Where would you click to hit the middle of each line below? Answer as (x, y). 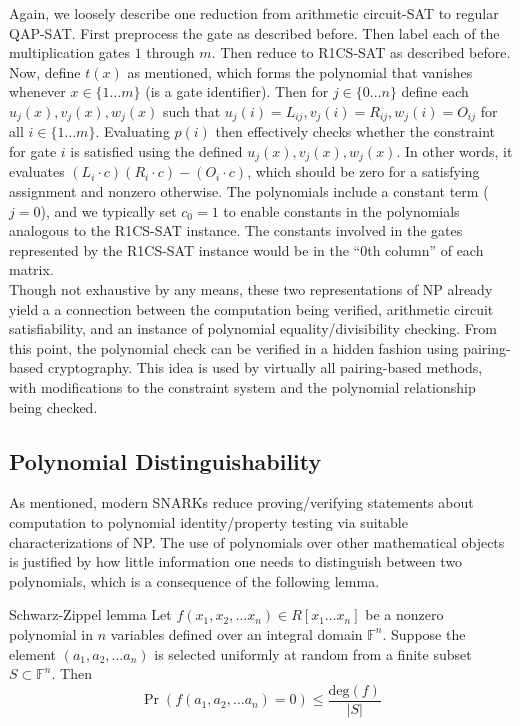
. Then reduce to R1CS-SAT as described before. (361, 52)
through (170, 52)
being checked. (53, 406)
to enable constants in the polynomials (341, 210)
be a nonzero (404, 614)
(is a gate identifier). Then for (237, 91)
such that (191, 110)
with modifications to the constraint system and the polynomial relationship (242, 387)
